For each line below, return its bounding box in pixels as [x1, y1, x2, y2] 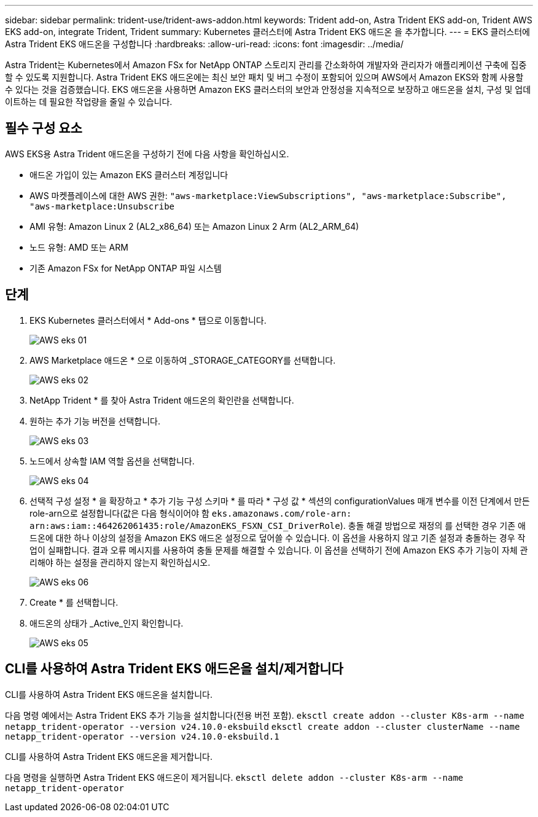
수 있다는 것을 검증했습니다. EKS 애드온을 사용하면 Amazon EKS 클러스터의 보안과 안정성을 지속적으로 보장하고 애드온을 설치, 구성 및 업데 [5, 84, 531, 95]
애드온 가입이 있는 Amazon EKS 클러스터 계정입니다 [29, 169, 228, 180]
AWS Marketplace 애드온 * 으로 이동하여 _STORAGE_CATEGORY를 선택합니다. [29, 354, 336, 365]
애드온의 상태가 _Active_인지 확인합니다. [29, 617, 184, 628]
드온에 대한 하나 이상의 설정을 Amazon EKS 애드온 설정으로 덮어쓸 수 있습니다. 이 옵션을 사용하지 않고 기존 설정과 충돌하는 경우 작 [29, 532, 526, 543]
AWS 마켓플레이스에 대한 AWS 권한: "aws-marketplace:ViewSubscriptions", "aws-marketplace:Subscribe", [29, 190, 507, 201]
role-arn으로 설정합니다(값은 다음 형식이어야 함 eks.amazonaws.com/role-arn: [29, 507, 352, 518]
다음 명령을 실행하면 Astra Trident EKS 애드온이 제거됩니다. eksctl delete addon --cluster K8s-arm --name [5, 772, 464, 783]
